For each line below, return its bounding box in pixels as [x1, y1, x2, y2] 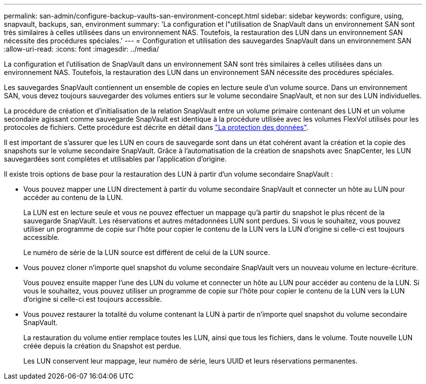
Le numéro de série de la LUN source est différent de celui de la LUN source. [23, 248, 270, 256]
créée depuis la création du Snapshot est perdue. [23, 342, 181, 350]
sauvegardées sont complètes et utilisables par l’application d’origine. [4, 155, 227, 163]
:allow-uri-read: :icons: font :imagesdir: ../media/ [4, 45, 159, 53]
